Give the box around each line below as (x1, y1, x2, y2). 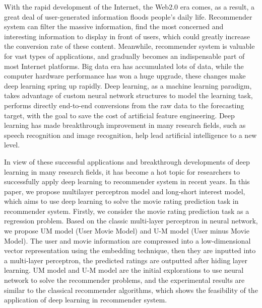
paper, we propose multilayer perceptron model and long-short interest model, (4, 186, 245, 196)
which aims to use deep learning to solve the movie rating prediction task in (4, 196, 239, 206)
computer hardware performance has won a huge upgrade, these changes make (4, 70, 246, 81)
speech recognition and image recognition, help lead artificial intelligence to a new (4, 129, 257, 140)
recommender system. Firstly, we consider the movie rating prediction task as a (4, 205, 249, 216)
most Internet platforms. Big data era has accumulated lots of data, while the (4, 60, 244, 71)
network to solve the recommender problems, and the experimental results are (4, 275, 245, 285)
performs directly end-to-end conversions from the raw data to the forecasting (4, 100, 244, 110)
